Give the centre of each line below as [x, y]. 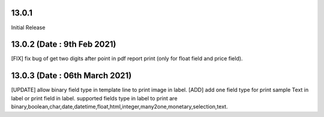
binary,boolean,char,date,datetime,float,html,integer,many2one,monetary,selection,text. [119, 107]
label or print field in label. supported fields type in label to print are [94, 98]
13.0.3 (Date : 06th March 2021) [71, 76]
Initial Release [28, 27]
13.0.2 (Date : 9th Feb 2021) [64, 44]
